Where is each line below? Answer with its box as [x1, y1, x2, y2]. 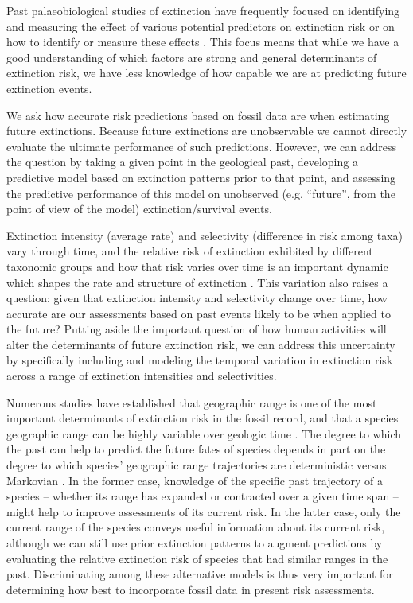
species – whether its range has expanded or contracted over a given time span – [6, 488, 399, 504]
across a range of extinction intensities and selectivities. [6, 368, 277, 384]
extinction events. [6, 80, 92, 96]
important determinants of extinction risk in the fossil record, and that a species [6, 410, 399, 426]
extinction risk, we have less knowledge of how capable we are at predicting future [6, 64, 407, 81]
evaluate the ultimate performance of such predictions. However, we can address [6, 138, 397, 154]
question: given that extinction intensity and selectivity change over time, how [6, 290, 388, 306]
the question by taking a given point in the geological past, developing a [6, 154, 358, 170]
